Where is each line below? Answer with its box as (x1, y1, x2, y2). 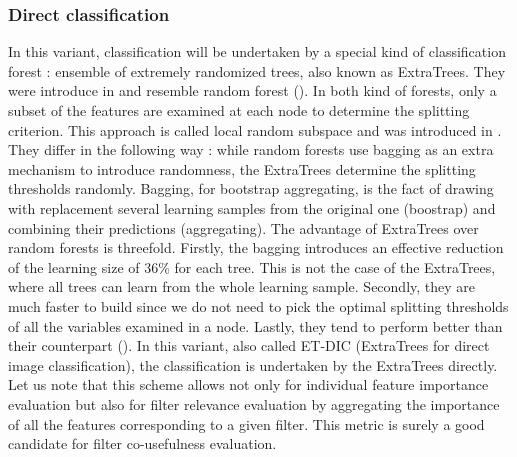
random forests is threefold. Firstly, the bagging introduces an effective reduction (8, 237, 504, 258)
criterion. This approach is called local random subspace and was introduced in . (8, 119, 502, 140)
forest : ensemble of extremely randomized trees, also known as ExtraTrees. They (8, 60, 506, 81)
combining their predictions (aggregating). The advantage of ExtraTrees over (8, 217, 479, 238)
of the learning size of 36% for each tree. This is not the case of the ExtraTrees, (8, 256, 496, 277)
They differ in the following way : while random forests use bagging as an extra (8, 139, 494, 160)
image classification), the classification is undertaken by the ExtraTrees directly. (8, 354, 498, 375)
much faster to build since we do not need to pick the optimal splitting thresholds (8, 295, 509, 316)
